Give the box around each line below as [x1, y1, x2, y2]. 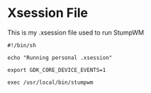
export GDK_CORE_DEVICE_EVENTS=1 [7, 66, 106, 73]
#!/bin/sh [7, 42, 37, 49]
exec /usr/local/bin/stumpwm [7, 79, 94, 86]
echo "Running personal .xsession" [7, 54, 113, 61]
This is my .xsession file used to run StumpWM [7, 28, 144, 37]
